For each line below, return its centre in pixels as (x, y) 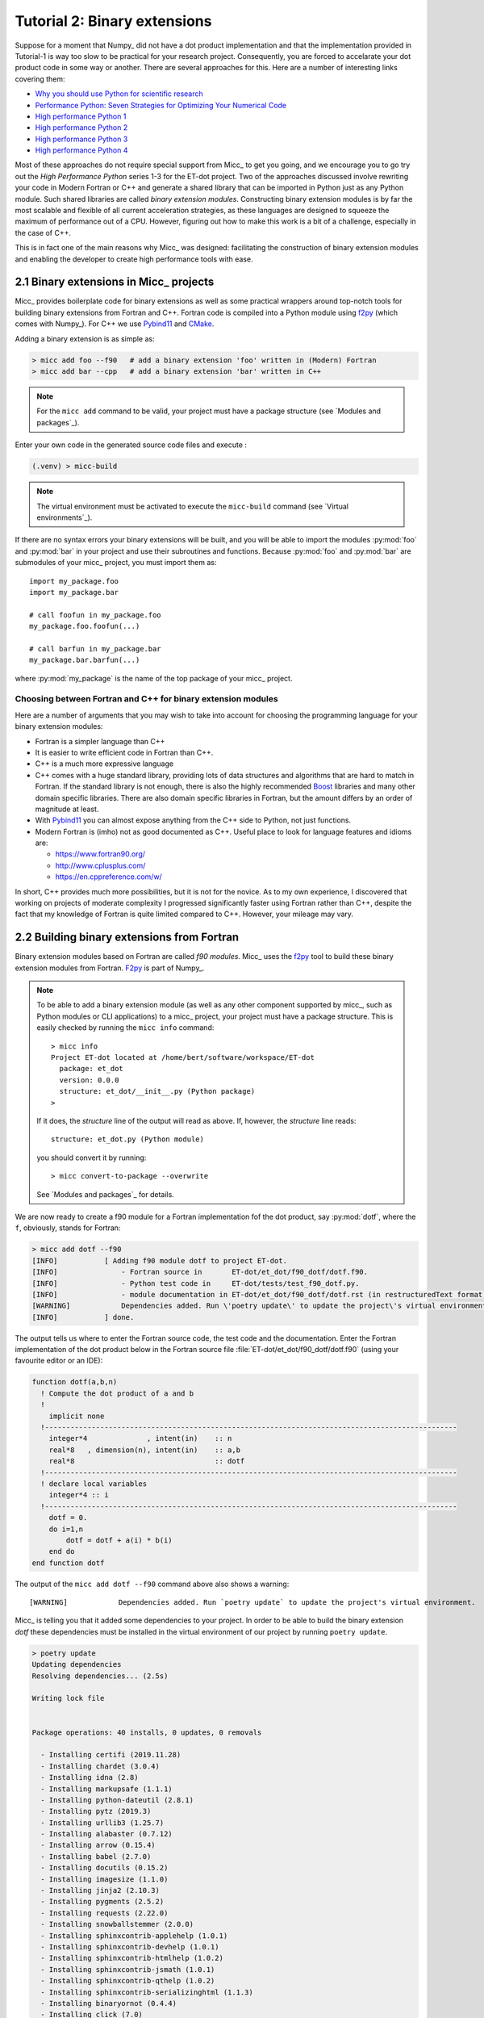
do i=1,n (66, 1529)
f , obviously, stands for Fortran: (68, 1228)
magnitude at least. (67, 809)
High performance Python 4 (81, 150)
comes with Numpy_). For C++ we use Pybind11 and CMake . (115, 324)
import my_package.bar (74, 592)
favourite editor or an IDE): (59, 1361)
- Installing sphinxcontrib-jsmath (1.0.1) (128, 1969)
